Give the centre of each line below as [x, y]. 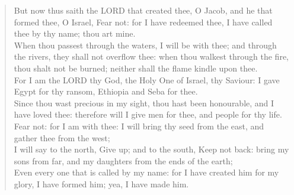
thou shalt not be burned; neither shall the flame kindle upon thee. [136, 68]
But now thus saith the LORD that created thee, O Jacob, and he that [143, 10]
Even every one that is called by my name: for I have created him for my [146, 172]
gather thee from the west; [62, 137]
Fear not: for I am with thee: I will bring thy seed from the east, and [139, 126]
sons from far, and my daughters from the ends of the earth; [123, 160]
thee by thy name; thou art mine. [75, 33]
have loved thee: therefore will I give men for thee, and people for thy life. [148, 114]
